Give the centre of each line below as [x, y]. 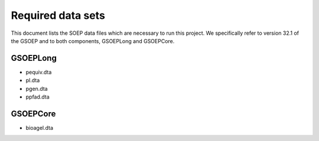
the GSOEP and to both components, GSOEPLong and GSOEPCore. [93, 41]
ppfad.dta [38, 97]
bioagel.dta [39, 127]
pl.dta [33, 80]
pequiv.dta [39, 72]
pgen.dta [37, 88]
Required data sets [58, 15]
